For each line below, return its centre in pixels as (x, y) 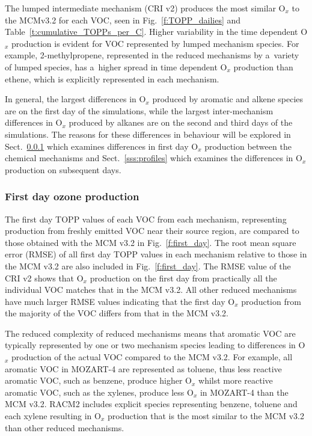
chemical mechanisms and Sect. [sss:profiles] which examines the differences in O (154, 158)
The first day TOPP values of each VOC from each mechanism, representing (146, 219)
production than (263, 66)
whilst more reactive (236, 380)
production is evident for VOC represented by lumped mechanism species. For (155, 43)
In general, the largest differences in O (75, 99)
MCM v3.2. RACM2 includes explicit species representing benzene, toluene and (151, 404)
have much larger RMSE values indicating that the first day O (120, 301)
